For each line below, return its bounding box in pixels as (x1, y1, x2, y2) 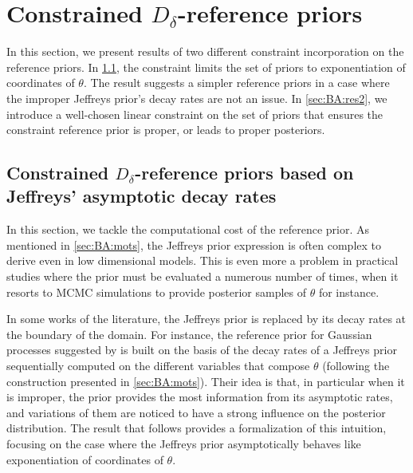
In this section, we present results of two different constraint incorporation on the (6, 43, 404, 60)
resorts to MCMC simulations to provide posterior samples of (6, 283, 306, 300)
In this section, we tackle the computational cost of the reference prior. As (6, 221, 370, 238)
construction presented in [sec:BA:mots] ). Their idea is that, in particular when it (6, 372, 405, 389)
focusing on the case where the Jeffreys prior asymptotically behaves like (6, 436, 361, 451)
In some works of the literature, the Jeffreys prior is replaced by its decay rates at (6, 310, 407, 327)
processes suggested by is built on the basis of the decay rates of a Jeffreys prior (6, 341, 397, 358)
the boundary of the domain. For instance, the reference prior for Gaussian (6, 325, 372, 342)
